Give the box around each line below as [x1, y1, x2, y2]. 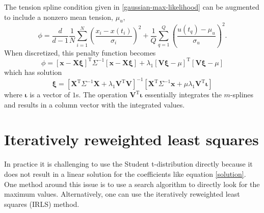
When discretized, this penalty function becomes [4, 47, 156, 58]
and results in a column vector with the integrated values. [4, 99, 185, 110]
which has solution [4, 66, 62, 77]
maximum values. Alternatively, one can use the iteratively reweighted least [4, 189, 240, 199]
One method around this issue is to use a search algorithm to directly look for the [4, 178, 260, 189]
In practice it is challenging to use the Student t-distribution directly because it [4, 158, 253, 169]
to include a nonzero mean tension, [4, 11, 114, 22]
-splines [230, 89, 254, 100]
